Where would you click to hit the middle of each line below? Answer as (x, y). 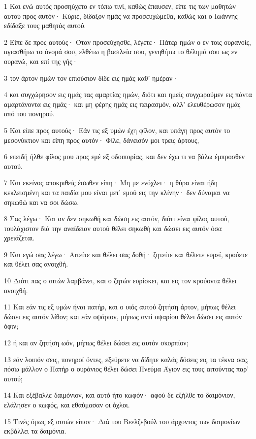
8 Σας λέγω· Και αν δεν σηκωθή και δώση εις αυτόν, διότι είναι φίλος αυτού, (117, 219)
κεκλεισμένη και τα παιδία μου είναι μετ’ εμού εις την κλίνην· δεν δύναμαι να (117, 192)
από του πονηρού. (29, 114)
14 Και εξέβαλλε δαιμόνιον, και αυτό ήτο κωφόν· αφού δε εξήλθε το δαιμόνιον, (120, 395)
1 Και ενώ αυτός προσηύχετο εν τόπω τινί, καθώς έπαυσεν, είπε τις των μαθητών (120, 6)
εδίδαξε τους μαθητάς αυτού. (45, 25)
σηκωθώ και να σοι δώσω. (42, 202)
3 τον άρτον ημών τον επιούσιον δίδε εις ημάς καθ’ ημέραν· (91, 78)
